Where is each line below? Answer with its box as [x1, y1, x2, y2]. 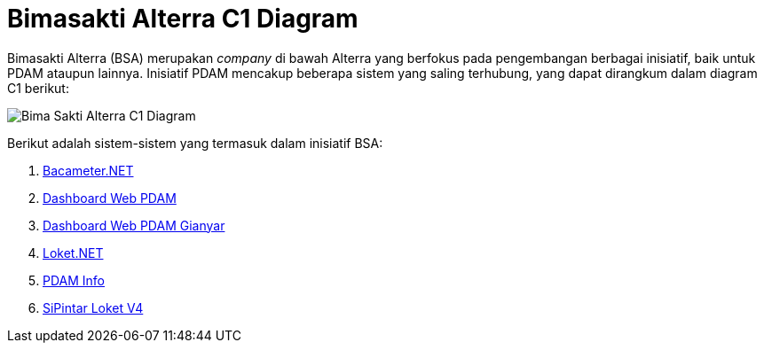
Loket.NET [43, 245, 104, 261]
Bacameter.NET [43, 162, 134, 178]
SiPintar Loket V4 [43, 299, 144, 315]
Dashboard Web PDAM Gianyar [43, 217, 225, 233]
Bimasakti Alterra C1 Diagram [7, 4, 358, 34]
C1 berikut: [7, 80, 69, 96]
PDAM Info [43, 272, 106, 288]
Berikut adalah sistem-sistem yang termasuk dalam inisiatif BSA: [7, 135, 383, 151]
